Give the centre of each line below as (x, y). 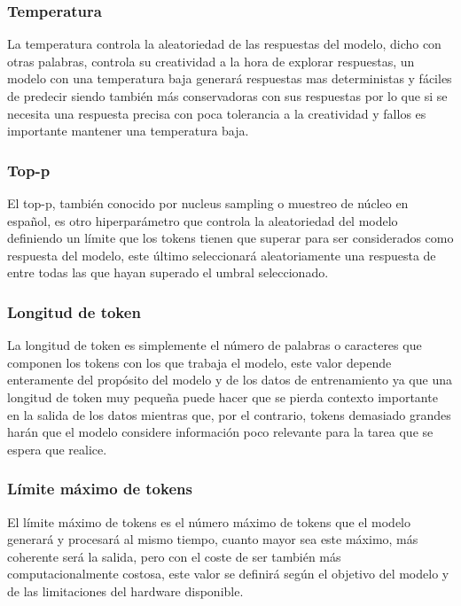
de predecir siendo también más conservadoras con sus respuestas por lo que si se (227, 96)
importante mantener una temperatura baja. (128, 131)
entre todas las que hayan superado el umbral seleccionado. (168, 272)
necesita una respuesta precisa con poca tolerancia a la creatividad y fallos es (217, 113)
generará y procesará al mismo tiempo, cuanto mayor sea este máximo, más (213, 539)
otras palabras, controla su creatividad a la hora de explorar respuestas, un (211, 61)
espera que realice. (57, 449)
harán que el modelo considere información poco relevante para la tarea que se (220, 432)
